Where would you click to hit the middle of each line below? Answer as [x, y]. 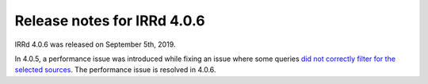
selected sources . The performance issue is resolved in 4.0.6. [115, 70]
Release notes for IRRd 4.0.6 [110, 21]
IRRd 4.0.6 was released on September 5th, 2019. [95, 44]
